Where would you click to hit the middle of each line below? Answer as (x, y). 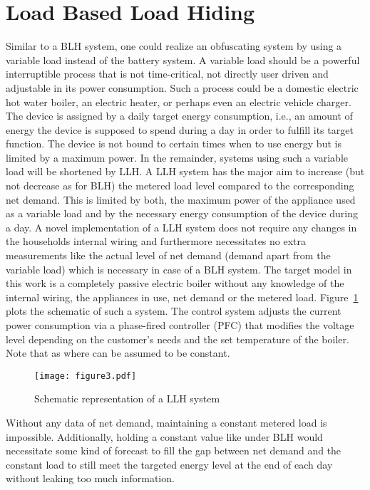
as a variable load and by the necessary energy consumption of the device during (182, 213)
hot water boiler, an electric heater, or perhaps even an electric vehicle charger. (179, 101)
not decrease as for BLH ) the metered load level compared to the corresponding (180, 186)
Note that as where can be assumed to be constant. (118, 353)
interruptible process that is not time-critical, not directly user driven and (167, 74)
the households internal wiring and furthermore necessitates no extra (156, 241)
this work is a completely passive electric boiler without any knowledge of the (175, 283)
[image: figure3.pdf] (86, 376)
